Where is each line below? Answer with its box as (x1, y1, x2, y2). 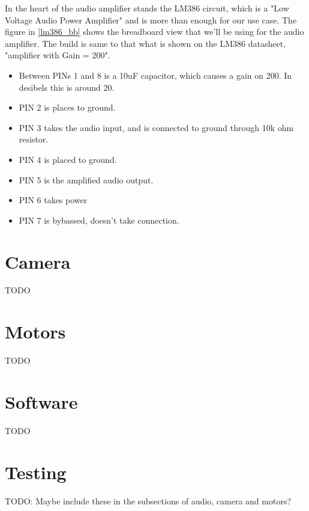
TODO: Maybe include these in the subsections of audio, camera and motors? (5, 494, 292, 507)
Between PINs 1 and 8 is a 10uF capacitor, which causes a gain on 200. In (19, 69, 292, 81)
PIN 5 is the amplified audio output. (19, 173, 154, 186)
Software (5, 389, 78, 414)
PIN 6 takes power (19, 194, 88, 206)
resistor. (19, 133, 49, 145)
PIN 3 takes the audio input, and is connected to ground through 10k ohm (19, 121, 294, 133)
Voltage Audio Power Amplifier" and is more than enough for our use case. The (5, 13, 297, 26)
